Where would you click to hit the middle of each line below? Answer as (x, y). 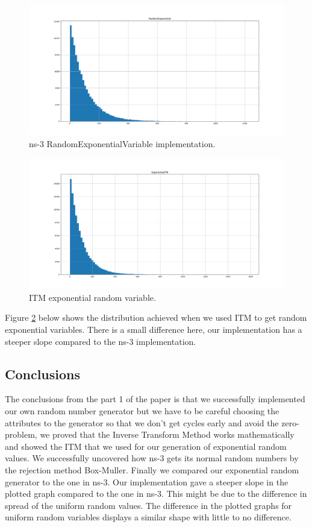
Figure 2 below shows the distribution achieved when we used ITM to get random (156, 317)
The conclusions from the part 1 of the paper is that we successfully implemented (155, 399)
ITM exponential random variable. (92, 297)
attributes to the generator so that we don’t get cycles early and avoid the (142, 422)
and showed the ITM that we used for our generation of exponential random (146, 446)
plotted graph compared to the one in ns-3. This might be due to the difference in (156, 494)
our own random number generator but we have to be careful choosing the (142, 411)
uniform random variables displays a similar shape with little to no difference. (148, 517)
